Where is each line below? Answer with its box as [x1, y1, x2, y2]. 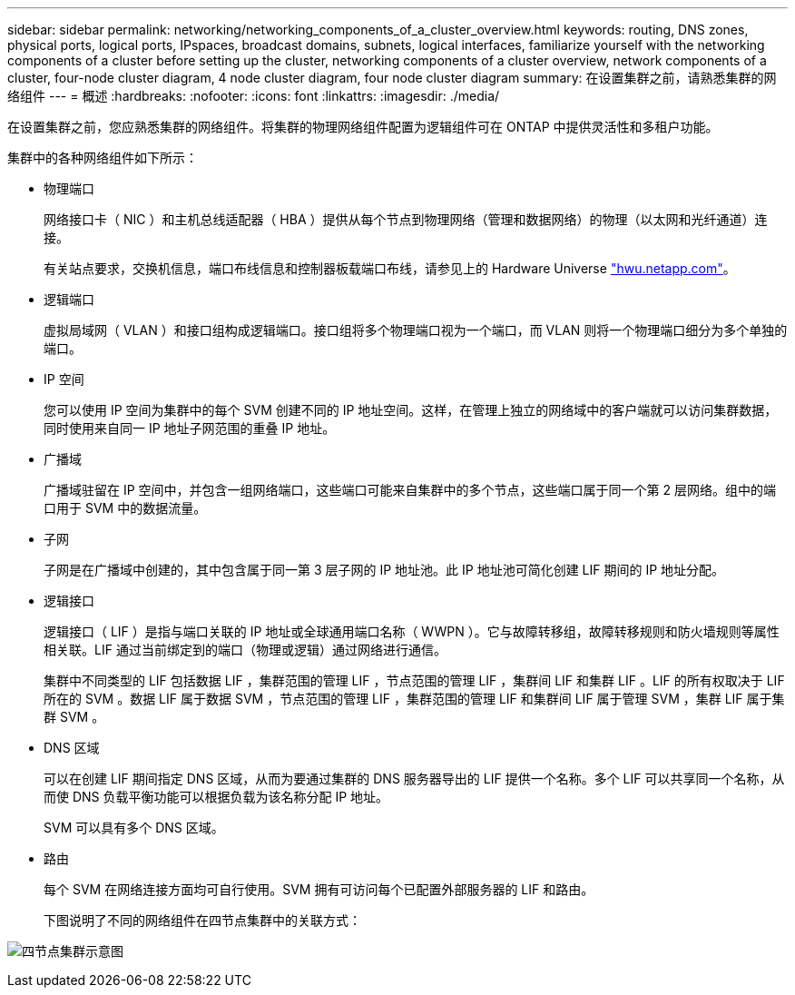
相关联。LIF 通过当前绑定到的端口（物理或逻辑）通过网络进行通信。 [44, 642, 447, 657]
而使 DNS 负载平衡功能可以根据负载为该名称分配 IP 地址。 [44, 789, 389, 804]
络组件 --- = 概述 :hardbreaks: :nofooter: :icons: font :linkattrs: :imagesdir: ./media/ [7, 88, 500, 103]
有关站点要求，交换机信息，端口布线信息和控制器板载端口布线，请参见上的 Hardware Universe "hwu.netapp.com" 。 [44, 261, 736, 276]
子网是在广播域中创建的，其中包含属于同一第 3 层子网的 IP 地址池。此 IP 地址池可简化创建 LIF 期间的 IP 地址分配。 [44, 562, 725, 577]
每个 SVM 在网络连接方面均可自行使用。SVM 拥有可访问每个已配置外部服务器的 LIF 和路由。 [44, 882, 594, 897]
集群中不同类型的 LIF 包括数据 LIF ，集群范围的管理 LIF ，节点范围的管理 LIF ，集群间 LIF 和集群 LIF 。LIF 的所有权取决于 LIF [44, 673, 785, 688]
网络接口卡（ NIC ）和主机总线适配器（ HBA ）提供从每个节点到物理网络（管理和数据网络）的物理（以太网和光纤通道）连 [44, 212, 768, 227]
